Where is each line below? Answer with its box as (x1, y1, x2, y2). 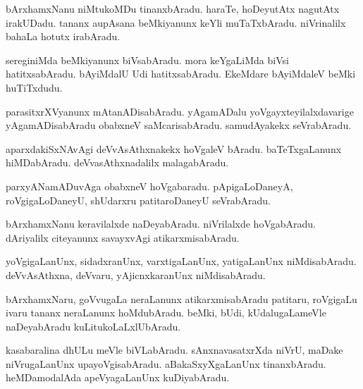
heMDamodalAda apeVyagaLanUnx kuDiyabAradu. (6, 370, 230, 385)
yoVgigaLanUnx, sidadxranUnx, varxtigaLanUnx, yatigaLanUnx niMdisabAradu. (6, 254, 357, 268)
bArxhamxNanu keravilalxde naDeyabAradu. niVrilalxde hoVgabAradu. (6, 216, 316, 231)
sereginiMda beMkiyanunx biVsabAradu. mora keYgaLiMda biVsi (6, 52, 289, 67)
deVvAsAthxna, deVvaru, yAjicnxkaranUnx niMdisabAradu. (6, 267, 266, 282)
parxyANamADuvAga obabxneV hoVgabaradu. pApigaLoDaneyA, (6, 178, 293, 193)
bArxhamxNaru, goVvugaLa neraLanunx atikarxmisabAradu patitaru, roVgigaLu (6, 291, 357, 306)
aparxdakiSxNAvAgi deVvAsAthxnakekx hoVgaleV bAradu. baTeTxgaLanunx (6, 141, 342, 156)
